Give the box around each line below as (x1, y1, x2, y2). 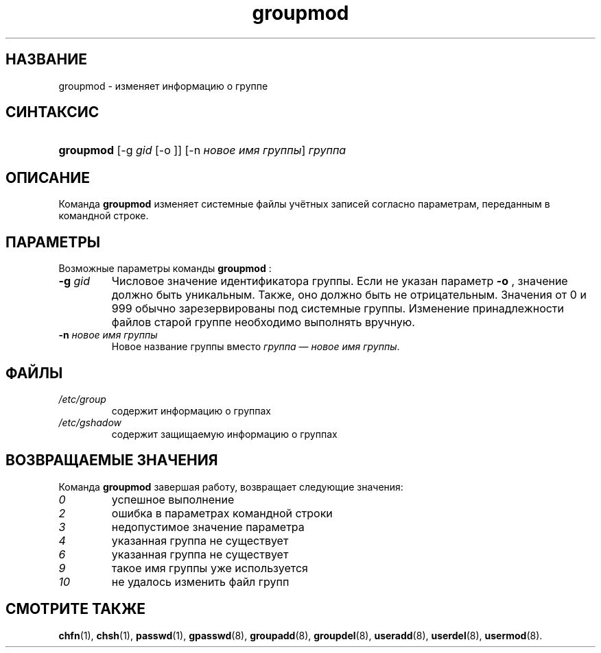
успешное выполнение (111, 492, 235, 506)
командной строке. (58, 210, 149, 222)
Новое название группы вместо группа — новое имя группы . (111, 341, 400, 353)
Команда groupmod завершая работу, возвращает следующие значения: (58, 480, 403, 493)
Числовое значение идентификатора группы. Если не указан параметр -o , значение (111, 274, 568, 288)
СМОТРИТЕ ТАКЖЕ (5, 600, 146, 618)
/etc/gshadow (58, 416, 122, 428)
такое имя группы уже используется (111, 560, 308, 575)
